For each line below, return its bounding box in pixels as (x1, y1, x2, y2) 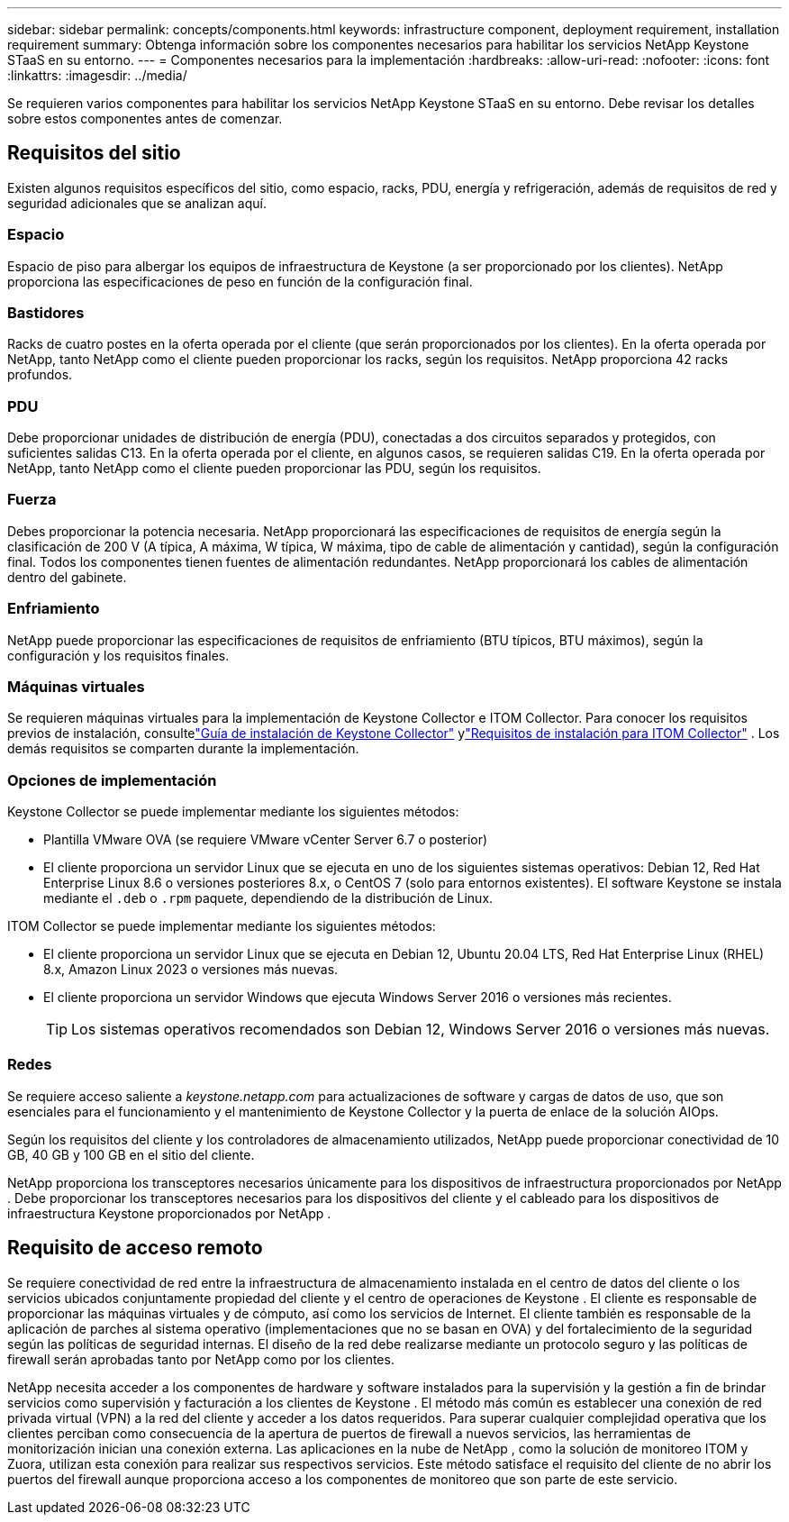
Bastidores (7, 303, 85, 322)
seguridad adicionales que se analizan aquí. (7, 195, 267, 211)
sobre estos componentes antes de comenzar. (7, 111, 283, 126)
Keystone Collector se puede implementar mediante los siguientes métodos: (7, 804, 459, 820)
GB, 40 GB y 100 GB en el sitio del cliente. (7, 1146, 255, 1162)
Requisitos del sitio (7, 141, 181, 165)
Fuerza (7, 490, 57, 509)
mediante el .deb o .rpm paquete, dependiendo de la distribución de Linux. (43, 890, 494, 907)
